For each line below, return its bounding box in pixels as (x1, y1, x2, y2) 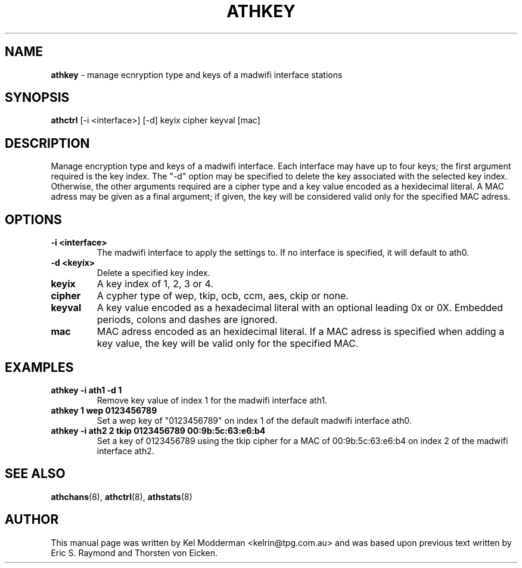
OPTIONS (5, 212, 62, 227)
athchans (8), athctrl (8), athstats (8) (51, 491, 192, 502)
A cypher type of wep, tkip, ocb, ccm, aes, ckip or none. (97, 290, 349, 302)
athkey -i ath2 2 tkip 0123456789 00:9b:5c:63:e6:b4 (51, 425, 266, 436)
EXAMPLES (5, 359, 74, 375)
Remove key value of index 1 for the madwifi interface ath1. (97, 395, 328, 405)
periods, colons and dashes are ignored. (97, 314, 278, 326)
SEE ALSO (5, 466, 66, 482)
